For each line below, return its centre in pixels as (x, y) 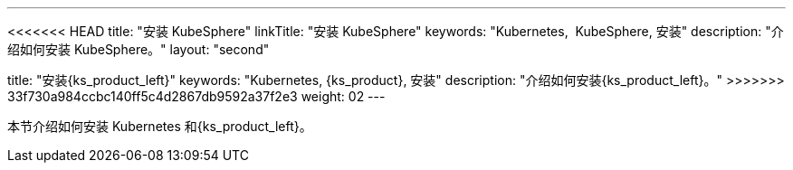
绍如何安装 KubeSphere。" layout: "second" (139, 49)
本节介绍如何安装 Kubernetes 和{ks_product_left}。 (160, 126)
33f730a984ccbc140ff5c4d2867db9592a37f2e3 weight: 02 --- (196, 96)
